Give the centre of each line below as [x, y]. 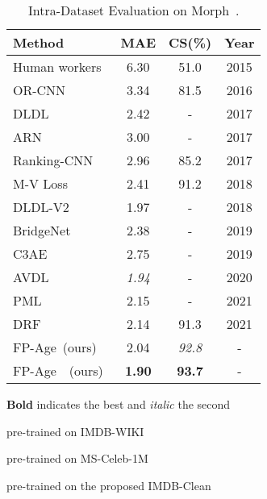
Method [39, 42]
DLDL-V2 [41, 207]
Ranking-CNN [53, 160]
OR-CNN [40, 90]
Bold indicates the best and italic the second [119, 404]
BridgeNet [42, 230]
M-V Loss [40, 183]
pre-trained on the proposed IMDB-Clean [109, 485]
